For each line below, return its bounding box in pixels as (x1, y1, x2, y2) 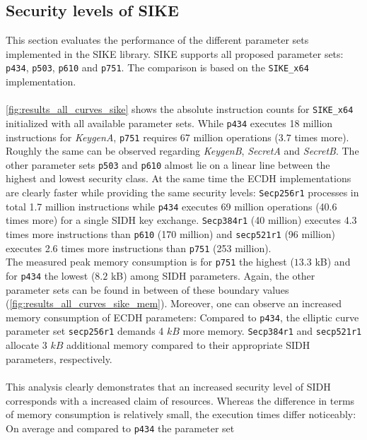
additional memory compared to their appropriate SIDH (66, 338, 310, 352)
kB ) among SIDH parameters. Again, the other (110, 268, 315, 283)
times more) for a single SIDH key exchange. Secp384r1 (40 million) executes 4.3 (6, 213, 357, 227)
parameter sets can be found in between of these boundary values (6, 282, 289, 297)
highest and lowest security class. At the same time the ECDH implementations (6, 171, 351, 186)
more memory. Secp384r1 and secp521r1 (182, 323, 362, 338)
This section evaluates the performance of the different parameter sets (6, 32, 309, 47)
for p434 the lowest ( (6, 268, 95, 283)
